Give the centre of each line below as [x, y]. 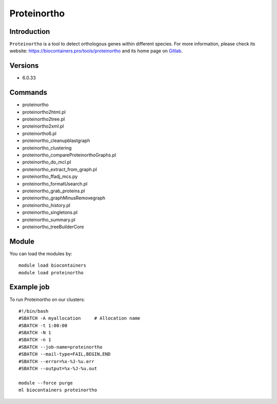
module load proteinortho [51, 272]
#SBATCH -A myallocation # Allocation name [80, 318]
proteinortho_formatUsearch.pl [55, 184]
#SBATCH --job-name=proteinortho [61, 347]
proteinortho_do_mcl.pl [47, 162]
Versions [24, 66]
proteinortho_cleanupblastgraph [56, 140]
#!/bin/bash [34, 311]
